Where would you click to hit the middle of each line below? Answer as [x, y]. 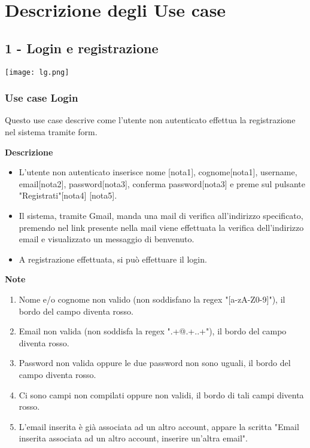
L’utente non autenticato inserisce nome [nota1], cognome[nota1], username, [158, 172]
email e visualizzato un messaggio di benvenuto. [107, 239]
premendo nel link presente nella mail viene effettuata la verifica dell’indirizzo [161, 227]
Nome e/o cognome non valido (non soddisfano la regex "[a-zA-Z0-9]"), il [152, 299]
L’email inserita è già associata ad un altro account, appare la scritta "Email [159, 426]
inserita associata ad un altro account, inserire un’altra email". [133, 438]
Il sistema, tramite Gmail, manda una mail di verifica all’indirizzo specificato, [161, 216]
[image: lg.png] [37, 72]
